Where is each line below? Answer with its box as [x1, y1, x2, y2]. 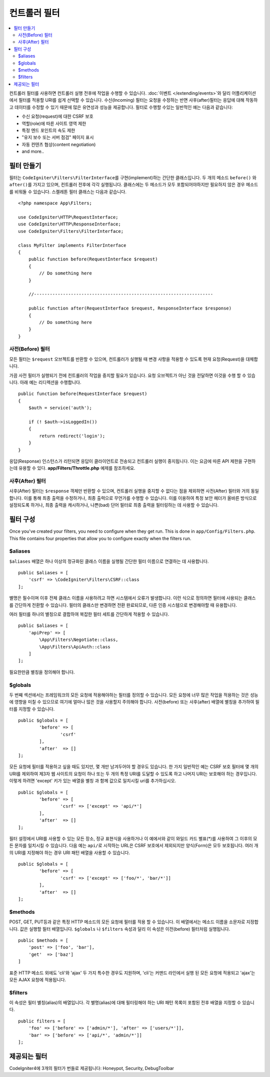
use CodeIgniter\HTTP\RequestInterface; [18, 214, 118, 220]
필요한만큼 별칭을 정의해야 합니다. [9, 669, 75, 675]
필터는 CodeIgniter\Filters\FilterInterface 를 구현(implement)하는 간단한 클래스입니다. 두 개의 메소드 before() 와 [9, 175, 257, 181]
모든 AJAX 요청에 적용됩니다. [9, 976, 66, 982]
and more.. [21, 148, 44, 155]
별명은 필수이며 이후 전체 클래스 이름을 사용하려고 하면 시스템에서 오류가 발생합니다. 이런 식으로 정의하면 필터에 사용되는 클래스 [9, 595, 256, 601]
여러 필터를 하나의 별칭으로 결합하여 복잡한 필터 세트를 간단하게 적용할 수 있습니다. [9, 611, 169, 617]
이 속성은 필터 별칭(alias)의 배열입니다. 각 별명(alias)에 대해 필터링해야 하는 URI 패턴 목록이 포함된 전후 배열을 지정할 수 [9, 999, 241, 1006]
